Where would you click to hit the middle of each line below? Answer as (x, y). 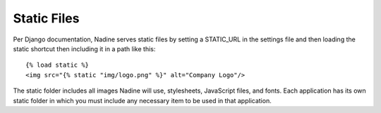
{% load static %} (58, 65)
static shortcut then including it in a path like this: (84, 48)
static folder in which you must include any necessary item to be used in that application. (142, 100)
